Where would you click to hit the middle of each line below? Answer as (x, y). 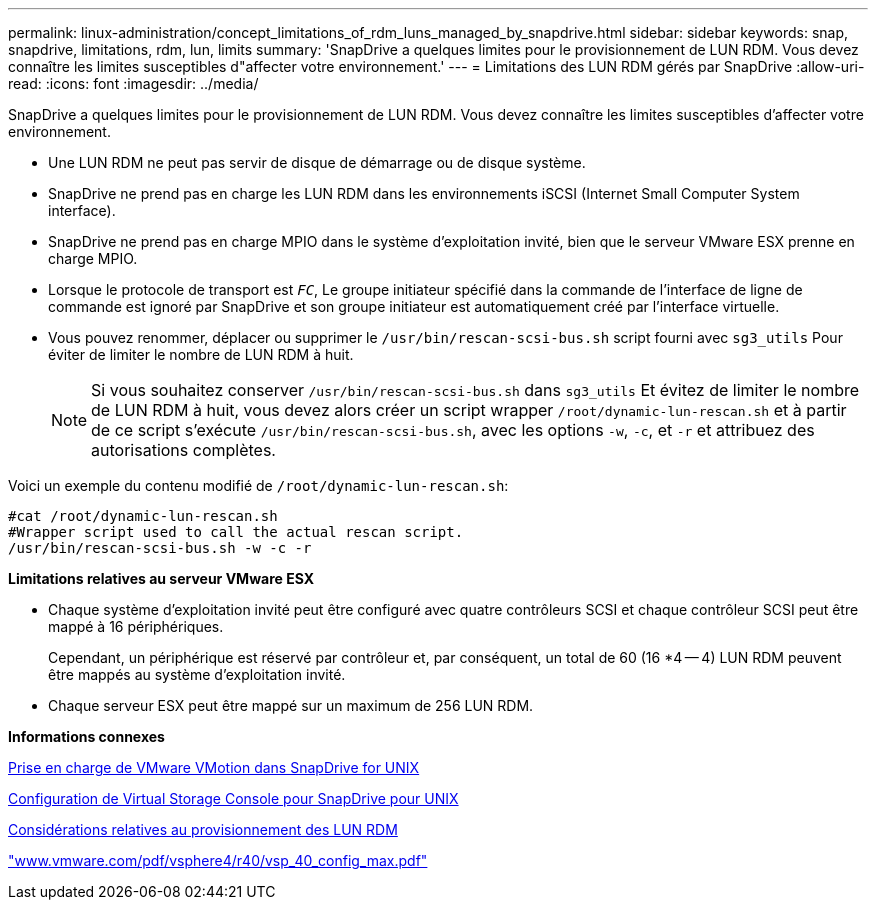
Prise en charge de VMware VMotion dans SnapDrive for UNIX (214, 767)
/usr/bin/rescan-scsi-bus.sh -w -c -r (160, 548)
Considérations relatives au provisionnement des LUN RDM (203, 829)
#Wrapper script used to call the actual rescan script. (236, 532)
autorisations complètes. (183, 450)
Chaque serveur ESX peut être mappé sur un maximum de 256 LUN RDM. (291, 705)
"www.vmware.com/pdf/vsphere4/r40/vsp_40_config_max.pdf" (218, 860)
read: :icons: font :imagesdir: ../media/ (133, 83)
